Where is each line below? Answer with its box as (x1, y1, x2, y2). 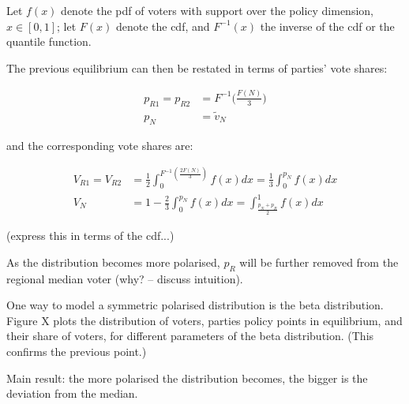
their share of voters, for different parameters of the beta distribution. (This (6, 327, 374, 344)
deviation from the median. (6, 385, 138, 402)
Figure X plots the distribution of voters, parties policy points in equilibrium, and (6, 312, 403, 328)
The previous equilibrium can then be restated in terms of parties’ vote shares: (6, 59, 388, 76)
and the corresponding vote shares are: (6, 137, 193, 153)
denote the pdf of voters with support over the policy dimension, (61, 2, 373, 18)
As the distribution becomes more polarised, (6, 253, 220, 270)
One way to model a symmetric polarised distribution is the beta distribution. (6, 297, 384, 313)
